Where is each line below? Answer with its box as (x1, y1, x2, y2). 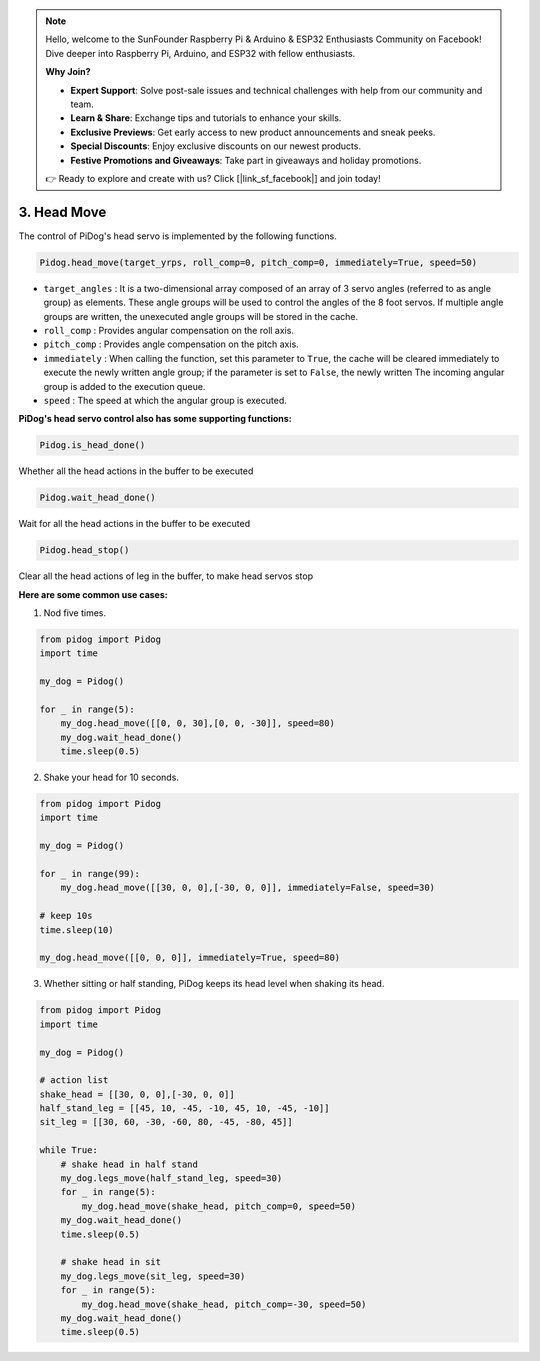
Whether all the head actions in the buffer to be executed (18, 465, 254, 477)
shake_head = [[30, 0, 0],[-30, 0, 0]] (39, 1088, 235, 1100)
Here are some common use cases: (18, 588, 169, 600)
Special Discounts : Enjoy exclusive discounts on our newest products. (70, 140, 362, 152)
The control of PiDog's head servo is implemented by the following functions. (18, 230, 337, 242)
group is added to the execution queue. (43, 380, 206, 392)
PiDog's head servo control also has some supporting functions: (18, 413, 292, 425)
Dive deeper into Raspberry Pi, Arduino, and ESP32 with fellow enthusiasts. (45, 47, 356, 59)
